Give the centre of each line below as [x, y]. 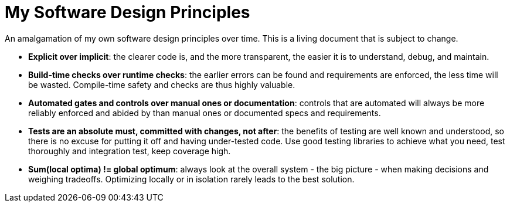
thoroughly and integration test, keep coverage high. [130, 151]
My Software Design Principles [127, 12]
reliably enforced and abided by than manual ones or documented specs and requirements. [205, 113]
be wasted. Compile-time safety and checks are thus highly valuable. [162, 84]
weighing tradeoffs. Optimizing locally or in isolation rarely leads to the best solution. [191, 179]
